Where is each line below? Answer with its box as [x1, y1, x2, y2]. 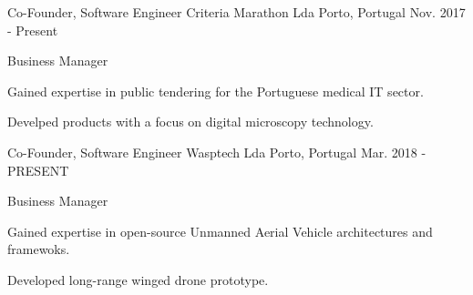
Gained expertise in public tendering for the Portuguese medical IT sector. [7, 81, 424, 100]
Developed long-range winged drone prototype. [7, 270, 269, 289]
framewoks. [7, 239, 70, 259]
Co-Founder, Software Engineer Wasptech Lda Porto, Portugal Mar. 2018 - [7, 142, 427, 161]
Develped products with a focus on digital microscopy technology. [7, 112, 374, 131]
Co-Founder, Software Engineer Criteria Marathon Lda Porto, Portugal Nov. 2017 [7, 3, 466, 21]
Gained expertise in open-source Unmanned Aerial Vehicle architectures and [7, 221, 433, 240]
